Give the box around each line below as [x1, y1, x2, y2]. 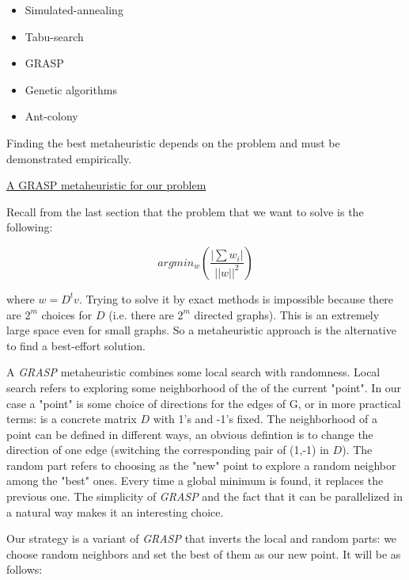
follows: [6, 561, 43, 578]
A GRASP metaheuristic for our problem [6, 177, 206, 193]
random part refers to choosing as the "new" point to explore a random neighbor [6, 456, 396, 473]
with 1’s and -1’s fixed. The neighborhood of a [153, 410, 377, 427]
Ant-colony [25, 108, 78, 124]
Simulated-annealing [25, 2, 123, 17]
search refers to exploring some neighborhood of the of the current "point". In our [6, 379, 402, 395]
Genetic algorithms [25, 81, 117, 97]
